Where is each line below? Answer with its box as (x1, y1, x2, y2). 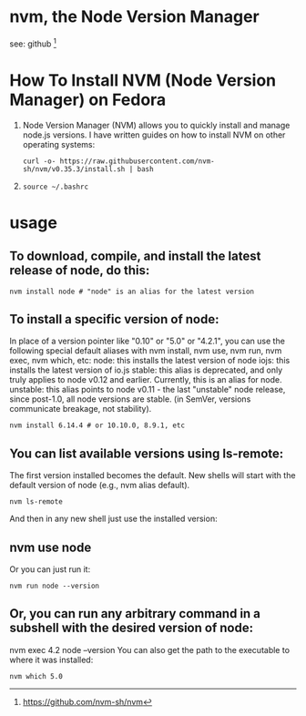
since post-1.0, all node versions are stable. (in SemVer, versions (9, 394, 251, 404)
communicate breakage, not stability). (9, 404, 152, 414)
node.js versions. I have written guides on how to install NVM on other (22, 129, 286, 140)
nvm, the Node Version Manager (9, 6, 260, 27)
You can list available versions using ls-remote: (9, 445, 284, 461)
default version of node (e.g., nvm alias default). (9, 480, 190, 491)
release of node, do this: (9, 262, 150, 279)
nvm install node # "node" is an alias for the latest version (9, 287, 255, 296)
